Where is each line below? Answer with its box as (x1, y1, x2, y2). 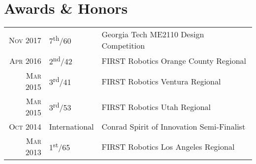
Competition (101, 40, 145, 52)
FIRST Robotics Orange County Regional (101, 55, 247, 66)
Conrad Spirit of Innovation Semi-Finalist (101, 121, 246, 133)
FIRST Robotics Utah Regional (101, 101, 211, 112)
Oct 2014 (9, 121, 41, 133)
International (49, 121, 94, 133)
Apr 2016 (9, 55, 41, 66)
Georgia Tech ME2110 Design (101, 28, 204, 40)
